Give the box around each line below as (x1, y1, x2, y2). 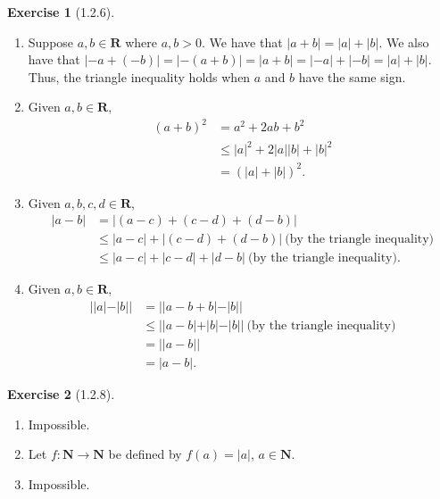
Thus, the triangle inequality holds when (28, 67, 251, 86)
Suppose (28, 32, 74, 51)
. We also (378, 32, 429, 51)
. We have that (202, 32, 283, 51)
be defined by (108, 445, 182, 463)
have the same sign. (298, 67, 406, 86)
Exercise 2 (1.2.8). (7, 384, 115, 403)
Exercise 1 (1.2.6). (7, 3, 115, 21)
